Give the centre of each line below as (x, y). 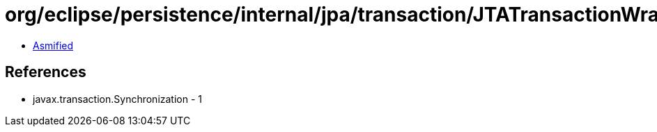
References (46, 72)
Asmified (53, 45)
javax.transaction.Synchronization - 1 (118, 99)
